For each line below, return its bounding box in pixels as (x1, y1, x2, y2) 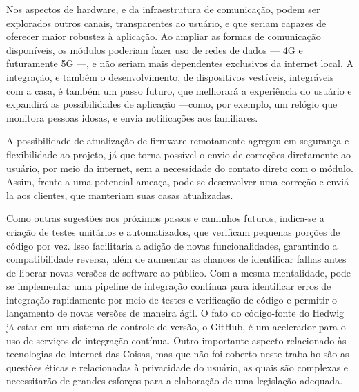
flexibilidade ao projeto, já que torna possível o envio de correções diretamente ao (6, 147, 351, 161)
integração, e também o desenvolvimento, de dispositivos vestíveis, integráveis (6, 69, 334, 84)
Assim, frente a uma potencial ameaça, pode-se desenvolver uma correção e (6, 174, 324, 189)
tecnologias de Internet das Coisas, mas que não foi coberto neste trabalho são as (6, 346, 349, 361)
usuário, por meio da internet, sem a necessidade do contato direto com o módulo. (6, 160, 353, 175)
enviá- (327, 174, 352, 189)
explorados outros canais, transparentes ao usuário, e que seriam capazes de (6, 15, 327, 30)
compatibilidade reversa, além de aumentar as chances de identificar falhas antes (6, 252, 347, 266)
